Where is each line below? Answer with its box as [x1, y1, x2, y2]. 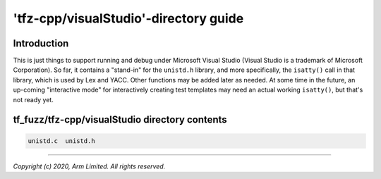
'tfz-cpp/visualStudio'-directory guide [13, 11, 244, 26]
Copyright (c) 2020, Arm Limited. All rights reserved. [13, 162, 166, 171]
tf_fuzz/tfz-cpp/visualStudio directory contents [13, 113, 227, 126]
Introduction [13, 37, 69, 49]
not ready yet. [13, 95, 54, 104]
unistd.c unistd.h [28, 137, 95, 144]
